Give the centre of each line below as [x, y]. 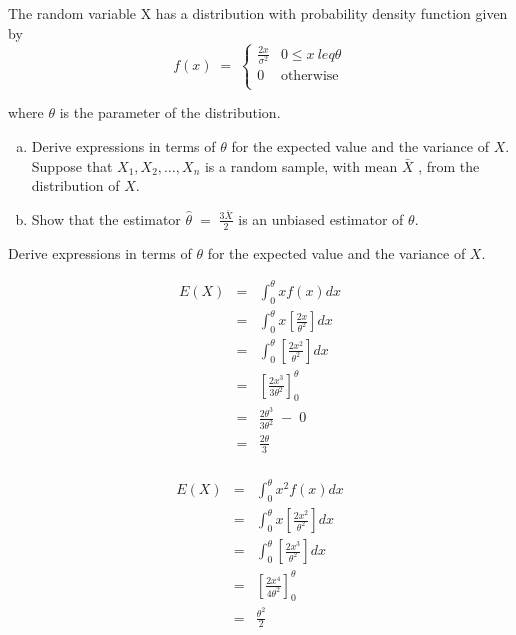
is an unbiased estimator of [321, 218]
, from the [449, 165]
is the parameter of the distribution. [170, 112]
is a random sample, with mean [301, 165]
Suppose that [72, 165]
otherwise [309, 76]
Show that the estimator [106, 218]
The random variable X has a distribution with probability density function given [258, 13]
